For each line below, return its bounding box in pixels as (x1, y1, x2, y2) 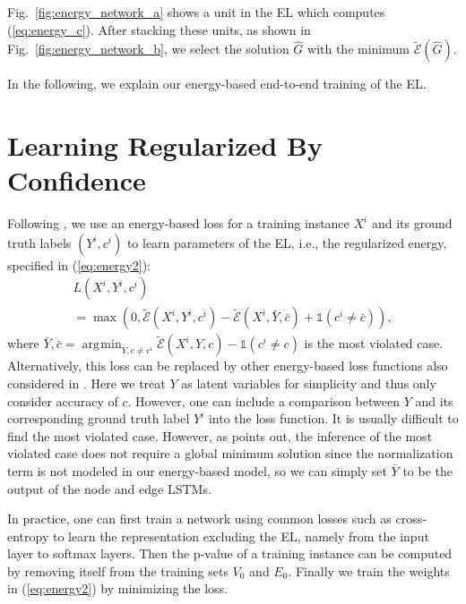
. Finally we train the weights (288, 561, 450, 580)
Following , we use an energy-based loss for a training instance (7, 214, 349, 233)
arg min (82, 338, 122, 352)
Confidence (7, 162, 146, 199)
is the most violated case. (304, 334, 444, 353)
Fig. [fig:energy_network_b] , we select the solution (7, 39, 289, 58)
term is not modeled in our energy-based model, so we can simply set (7, 461, 387, 480)
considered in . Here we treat (7, 373, 166, 392)
